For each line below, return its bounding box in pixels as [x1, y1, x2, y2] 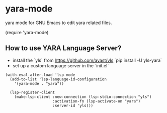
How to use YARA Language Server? [5, 44, 122, 53]
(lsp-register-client [10, 90, 55, 95]
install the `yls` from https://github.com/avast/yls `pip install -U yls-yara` [12, 57, 162, 63]
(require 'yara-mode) [5, 29, 49, 35]
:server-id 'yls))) [52, 103, 94, 108]
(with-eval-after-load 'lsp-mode [5, 72, 75, 77]
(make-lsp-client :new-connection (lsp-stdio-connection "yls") [14, 94, 152, 99]
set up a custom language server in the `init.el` [12, 62, 109, 68]
